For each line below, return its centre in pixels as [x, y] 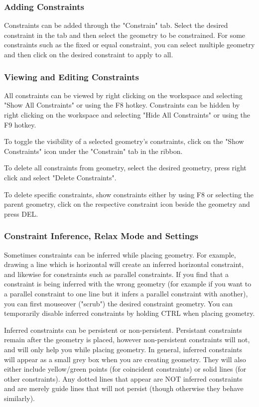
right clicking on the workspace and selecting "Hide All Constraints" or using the [127, 115]
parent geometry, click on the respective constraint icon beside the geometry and [127, 204]
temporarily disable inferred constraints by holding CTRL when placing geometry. [129, 313]
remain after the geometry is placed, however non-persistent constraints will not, [127, 339]
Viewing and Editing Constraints [71, 76]
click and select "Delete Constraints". [60, 177]
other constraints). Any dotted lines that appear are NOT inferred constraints [123, 378]
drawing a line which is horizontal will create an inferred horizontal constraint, [124, 264]
